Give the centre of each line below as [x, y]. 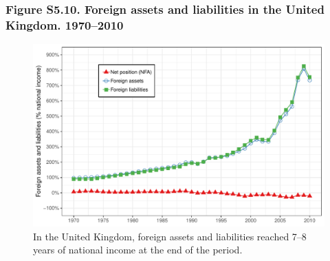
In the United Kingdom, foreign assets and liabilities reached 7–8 [170, 236]
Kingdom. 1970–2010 [65, 24]
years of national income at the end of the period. [138, 250]
